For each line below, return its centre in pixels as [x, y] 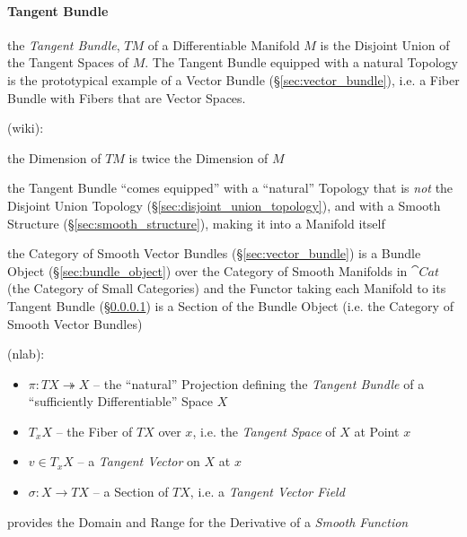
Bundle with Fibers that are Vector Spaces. [127, 97]
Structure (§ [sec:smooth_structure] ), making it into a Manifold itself [196, 223]
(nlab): [26, 354]
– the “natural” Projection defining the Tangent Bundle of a [259, 383]
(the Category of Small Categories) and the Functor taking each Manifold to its [227, 288]
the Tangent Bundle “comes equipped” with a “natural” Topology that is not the [230, 188]
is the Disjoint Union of [385, 44]
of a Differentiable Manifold [224, 44]
